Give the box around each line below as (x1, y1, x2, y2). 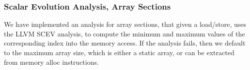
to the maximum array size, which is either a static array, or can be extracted (4, 47, 234, 57)
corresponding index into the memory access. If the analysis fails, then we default (4, 38, 246, 48)
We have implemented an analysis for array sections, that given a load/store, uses (4, 19, 246, 29)
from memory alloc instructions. (4, 57, 99, 67)
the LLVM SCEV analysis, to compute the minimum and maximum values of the (4, 28, 245, 38)
